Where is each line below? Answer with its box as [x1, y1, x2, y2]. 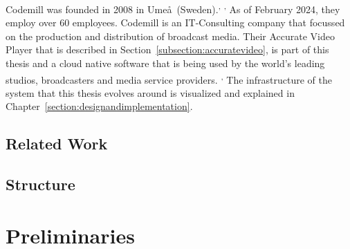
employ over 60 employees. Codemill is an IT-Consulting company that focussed [6, 15, 345, 30]
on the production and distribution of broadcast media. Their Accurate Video [6, 28, 335, 43]
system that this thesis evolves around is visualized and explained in [6, 85, 295, 100]
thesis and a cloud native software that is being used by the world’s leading [6, 56, 325, 71]
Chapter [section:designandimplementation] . [6, 99, 193, 113]
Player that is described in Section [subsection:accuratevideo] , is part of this [6, 42, 329, 57]
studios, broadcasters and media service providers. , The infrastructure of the [6, 70, 332, 86]
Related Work [6, 133, 108, 154]
